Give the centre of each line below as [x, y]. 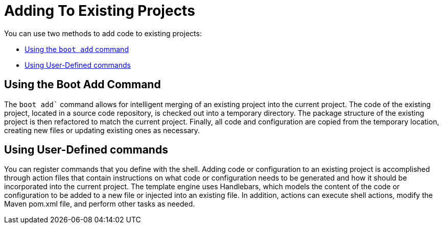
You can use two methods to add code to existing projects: [103, 33]
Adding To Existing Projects [100, 11]
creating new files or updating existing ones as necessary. [102, 130]
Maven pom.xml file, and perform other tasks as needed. [100, 204]
